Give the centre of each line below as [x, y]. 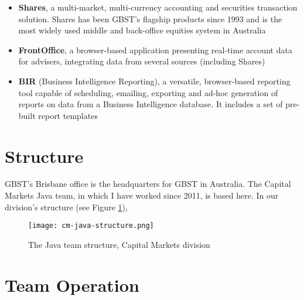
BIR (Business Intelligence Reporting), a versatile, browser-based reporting [154, 81]
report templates [68, 115]
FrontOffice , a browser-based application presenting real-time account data [155, 50]
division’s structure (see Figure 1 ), [66, 207]
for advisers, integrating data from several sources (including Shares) [142, 61]
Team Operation [72, 284]
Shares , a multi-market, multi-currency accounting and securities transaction [158, 7]
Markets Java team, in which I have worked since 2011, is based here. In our [142, 195]
